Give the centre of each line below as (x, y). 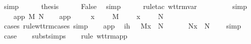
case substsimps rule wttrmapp (66, 35)
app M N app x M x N (88, 16)
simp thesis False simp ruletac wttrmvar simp (126, 6)
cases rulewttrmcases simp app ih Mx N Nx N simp (122, 26)
